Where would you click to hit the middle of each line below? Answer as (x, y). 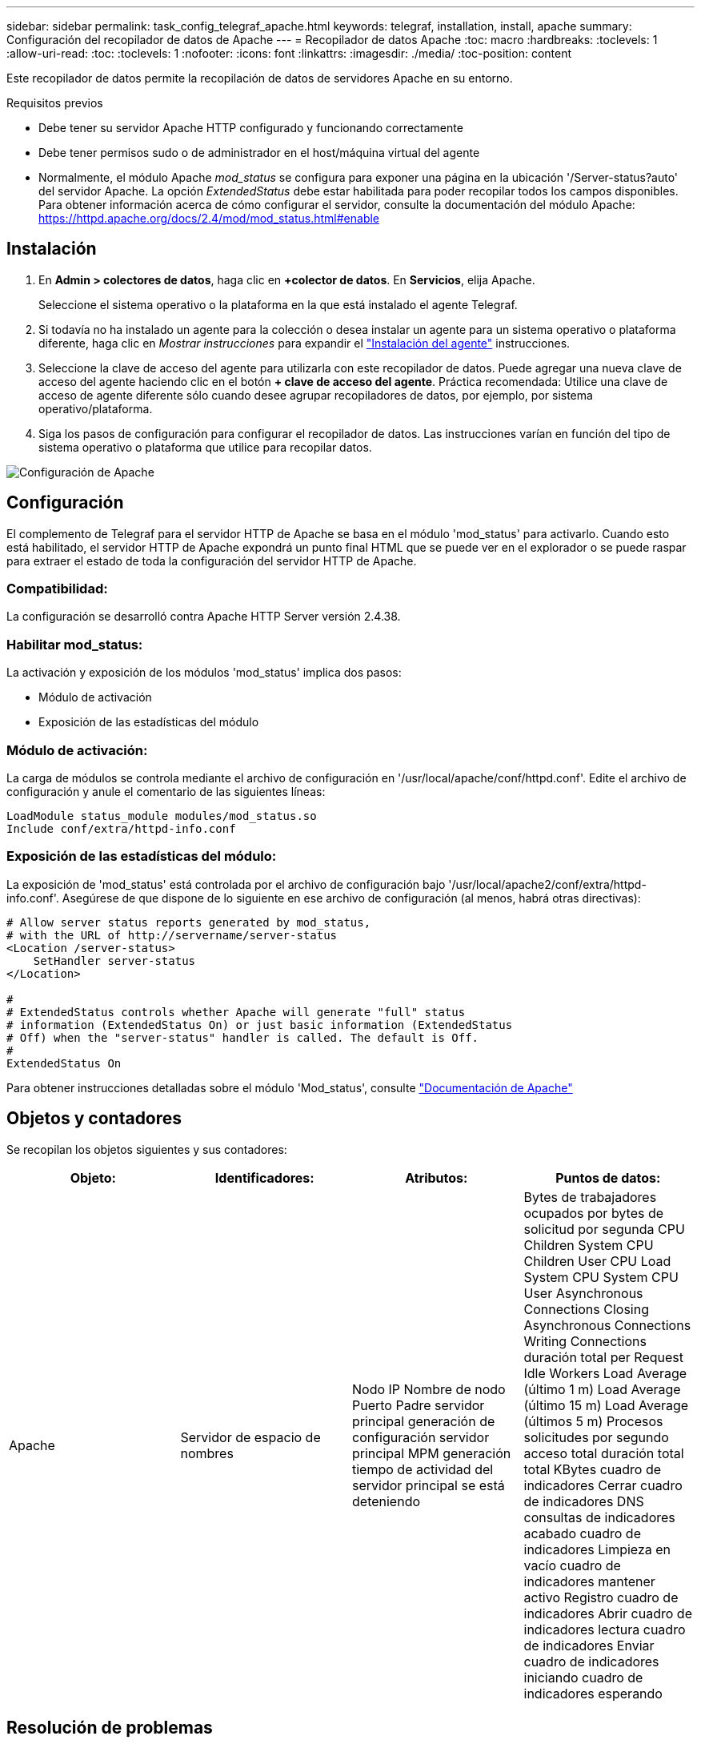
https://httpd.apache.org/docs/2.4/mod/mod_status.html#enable (209, 218)
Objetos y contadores (94, 1119)
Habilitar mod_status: (75, 644)
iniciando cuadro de (583, 1677)
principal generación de (424, 1421)
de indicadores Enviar (589, 1645)
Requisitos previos (55, 103)
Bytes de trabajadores (590, 1197)
